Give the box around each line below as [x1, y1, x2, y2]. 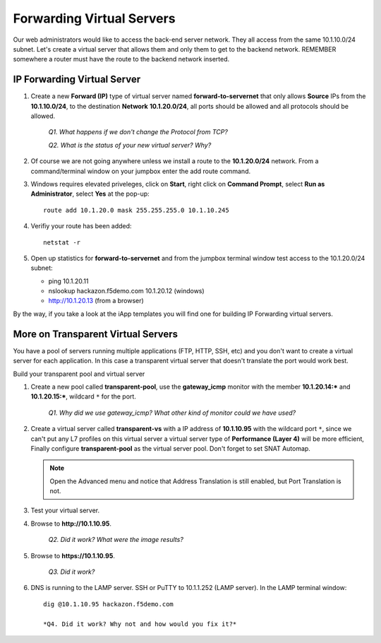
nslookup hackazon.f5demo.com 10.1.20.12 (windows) [48, 287, 205, 295]
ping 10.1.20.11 [48, 276, 89, 285]
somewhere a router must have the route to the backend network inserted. [13, 55, 230, 64]
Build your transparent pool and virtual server [13, 370, 145, 378]
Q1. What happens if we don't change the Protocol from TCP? [48, 128, 229, 136]
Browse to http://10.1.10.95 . [30, 519, 112, 528]
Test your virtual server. [30, 506, 100, 515]
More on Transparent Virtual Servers [13, 328, 179, 340]
